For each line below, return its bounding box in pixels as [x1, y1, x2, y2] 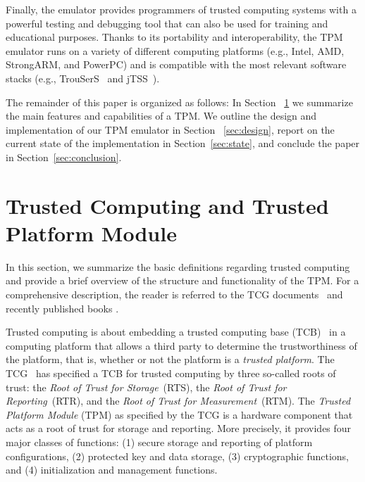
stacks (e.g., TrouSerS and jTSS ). [6, 70, 160, 85]
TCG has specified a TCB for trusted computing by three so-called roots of [6, 366, 336, 380]
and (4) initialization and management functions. [6, 462, 218, 477]
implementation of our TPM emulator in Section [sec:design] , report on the [6, 122, 335, 137]
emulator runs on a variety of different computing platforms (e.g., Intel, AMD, [6, 43, 345, 58]
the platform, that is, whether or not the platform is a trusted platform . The [6, 352, 335, 367]
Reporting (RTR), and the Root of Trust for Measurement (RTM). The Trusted [6, 393, 351, 408]
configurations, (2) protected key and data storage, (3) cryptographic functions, [6, 448, 349, 463]
